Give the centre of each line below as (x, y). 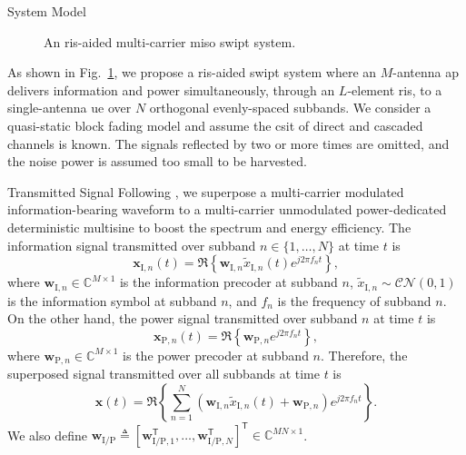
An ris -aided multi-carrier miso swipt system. (170, 41)
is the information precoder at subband (228, 282)
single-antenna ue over (69, 108)
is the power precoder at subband (216, 355)
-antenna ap (426, 72)
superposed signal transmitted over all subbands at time (164, 374)
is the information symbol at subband (112, 300)
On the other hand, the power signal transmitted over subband (183, 318)
